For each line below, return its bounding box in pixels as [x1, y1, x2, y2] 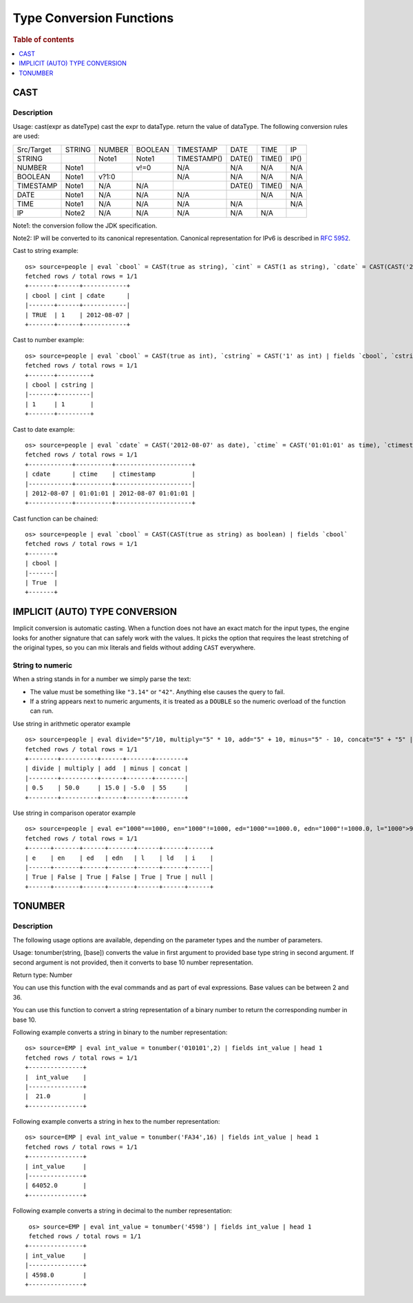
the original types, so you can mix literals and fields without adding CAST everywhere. [12, 643, 256, 651]
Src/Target [17, 145, 52, 154]
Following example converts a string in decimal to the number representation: [12, 1206, 232, 1215]
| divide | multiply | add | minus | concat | [25, 765, 189, 772]
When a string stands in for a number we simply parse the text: [12, 675, 191, 683]
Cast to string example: [12, 247, 79, 255]
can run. [30, 707, 54, 715]
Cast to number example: [12, 336, 85, 344]
